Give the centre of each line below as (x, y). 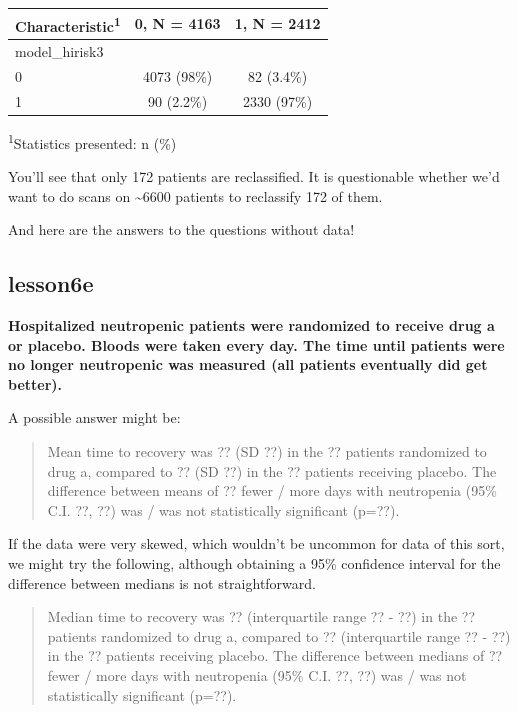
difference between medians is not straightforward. (162, 582)
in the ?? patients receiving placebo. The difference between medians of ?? (275, 655)
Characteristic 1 (68, 24)
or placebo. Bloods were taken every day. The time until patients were (256, 344)
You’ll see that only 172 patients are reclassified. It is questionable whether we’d (254, 176)
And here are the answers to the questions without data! (181, 229)
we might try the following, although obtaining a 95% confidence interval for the (254, 562)
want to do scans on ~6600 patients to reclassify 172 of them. (195, 195)
